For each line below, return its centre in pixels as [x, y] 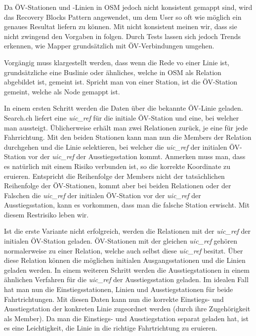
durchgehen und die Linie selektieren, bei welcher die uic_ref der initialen [116, 147]
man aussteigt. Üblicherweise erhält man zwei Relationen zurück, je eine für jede [126, 127]
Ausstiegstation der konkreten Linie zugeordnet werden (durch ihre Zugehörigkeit [127, 309]
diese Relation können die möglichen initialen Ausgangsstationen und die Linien [125, 260]
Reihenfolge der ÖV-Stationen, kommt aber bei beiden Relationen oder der [118, 186]
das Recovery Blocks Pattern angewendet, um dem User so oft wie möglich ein [123, 17]
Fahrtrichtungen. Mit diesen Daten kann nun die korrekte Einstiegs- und [114, 299]
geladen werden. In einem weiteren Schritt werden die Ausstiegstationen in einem [127, 270]
